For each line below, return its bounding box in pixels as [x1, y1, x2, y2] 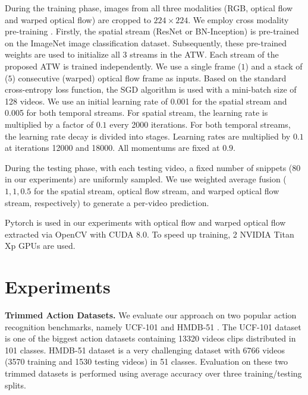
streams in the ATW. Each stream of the [130, 48, 279, 61]
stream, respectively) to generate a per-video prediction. [5, 196, 209, 208]
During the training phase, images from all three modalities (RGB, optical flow [5, 2, 293, 14]
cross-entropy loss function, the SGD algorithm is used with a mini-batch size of [5, 83, 297, 96]
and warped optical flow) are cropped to [5, 13, 151, 26]
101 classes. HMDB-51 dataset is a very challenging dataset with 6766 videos [5, 343, 285, 356]
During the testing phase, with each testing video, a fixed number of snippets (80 [5, 161, 301, 173]
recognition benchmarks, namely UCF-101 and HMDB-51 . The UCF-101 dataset [5, 320, 301, 333]
